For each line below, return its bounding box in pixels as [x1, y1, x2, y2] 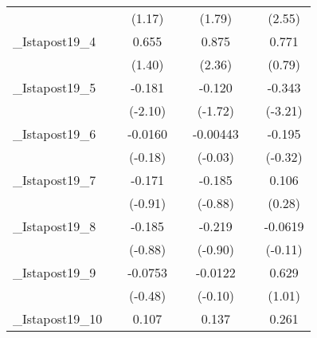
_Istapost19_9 [13, 263, 96, 281]
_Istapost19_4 [13, 32, 96, 50]
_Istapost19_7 [13, 171, 96, 189]
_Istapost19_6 [13, 124, 96, 143]
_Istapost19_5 [13, 78, 96, 96]
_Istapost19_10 [13, 309, 103, 328]
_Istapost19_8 [13, 217, 96, 235]
